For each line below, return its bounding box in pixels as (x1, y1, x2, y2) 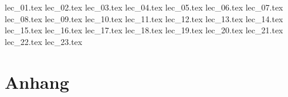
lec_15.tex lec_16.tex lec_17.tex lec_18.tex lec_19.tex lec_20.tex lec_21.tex (5, 24, 283, 36)
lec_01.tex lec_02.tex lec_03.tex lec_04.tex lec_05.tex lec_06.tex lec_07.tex (5, 1, 283, 13)
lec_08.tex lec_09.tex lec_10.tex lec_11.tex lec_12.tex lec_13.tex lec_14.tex (5, 12, 283, 25)
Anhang (5, 70, 69, 93)
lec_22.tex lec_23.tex (5, 35, 83, 47)
